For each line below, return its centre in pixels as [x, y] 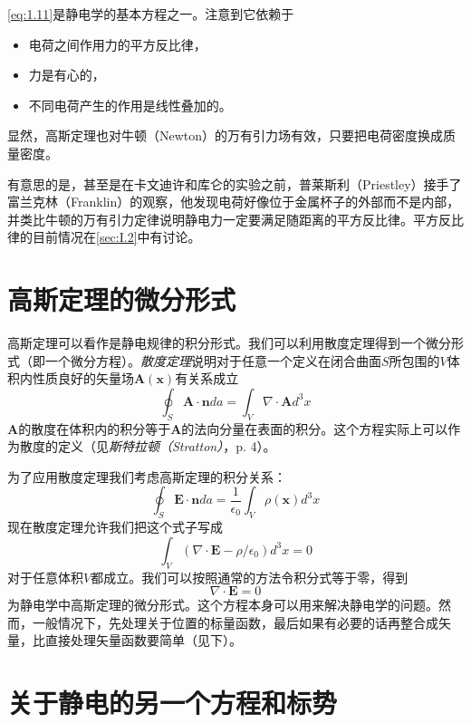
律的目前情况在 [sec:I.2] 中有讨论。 [104, 237]
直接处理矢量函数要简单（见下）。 [143, 640]
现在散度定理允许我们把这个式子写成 [115, 527]
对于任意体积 [45, 577]
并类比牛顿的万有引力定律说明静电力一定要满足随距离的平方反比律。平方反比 [235, 219]
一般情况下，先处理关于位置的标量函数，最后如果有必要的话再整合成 [235, 622]
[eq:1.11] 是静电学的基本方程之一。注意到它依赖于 [151, 14]
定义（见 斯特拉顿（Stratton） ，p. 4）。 [167, 446]
